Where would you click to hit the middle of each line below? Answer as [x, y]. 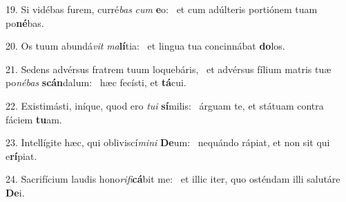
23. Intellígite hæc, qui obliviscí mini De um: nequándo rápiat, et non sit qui [168, 142]
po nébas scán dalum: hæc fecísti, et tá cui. [96, 82]
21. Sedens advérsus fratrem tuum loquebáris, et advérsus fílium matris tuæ [169, 69]
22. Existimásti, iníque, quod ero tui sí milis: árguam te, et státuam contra [165, 105]
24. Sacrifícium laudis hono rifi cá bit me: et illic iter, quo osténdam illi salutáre [173, 179]
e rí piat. [21, 155]
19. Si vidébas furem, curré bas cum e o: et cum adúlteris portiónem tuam [162, 9]
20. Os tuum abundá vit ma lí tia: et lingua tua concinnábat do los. [145, 46]
